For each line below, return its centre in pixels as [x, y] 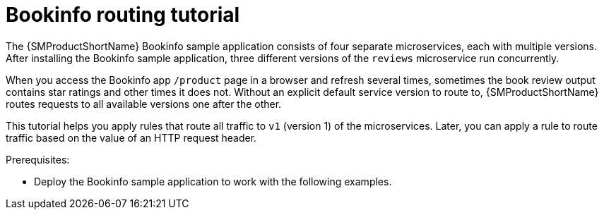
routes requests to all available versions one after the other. [144, 104]
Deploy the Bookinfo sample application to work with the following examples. [213, 181]
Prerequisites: [38, 159]
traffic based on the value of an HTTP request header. [131, 137]
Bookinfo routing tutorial [123, 15]
